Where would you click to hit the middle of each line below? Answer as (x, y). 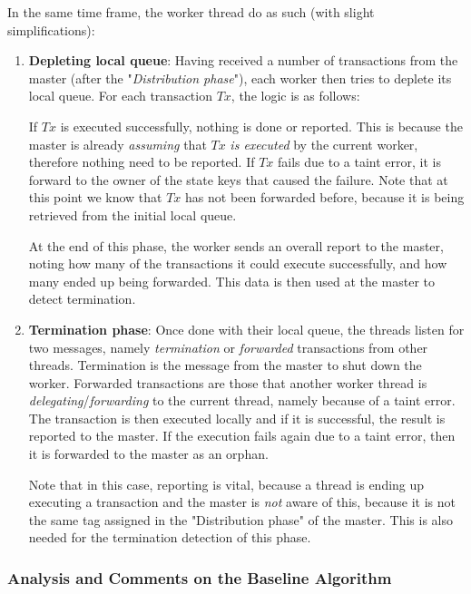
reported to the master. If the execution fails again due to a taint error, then (242, 436)
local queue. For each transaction (120, 96)
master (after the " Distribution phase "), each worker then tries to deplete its (240, 78)
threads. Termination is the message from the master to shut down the (225, 365)
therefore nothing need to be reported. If (142, 162)
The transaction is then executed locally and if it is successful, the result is (237, 418)
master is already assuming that (118, 144)
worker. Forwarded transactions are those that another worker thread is (228, 382)
